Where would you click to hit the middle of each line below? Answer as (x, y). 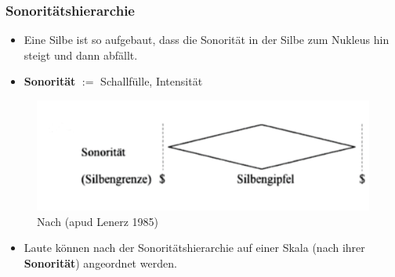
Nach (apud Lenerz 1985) (98, 221)
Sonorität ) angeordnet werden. (100, 262)
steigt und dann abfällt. (81, 55)
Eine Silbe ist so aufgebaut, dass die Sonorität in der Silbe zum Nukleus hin (207, 40)
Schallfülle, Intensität (152, 81)
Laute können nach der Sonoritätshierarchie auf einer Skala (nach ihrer (194, 248)
